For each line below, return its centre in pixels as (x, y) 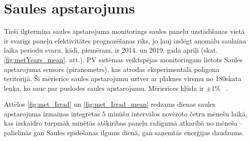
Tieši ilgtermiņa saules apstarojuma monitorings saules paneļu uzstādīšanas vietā (124, 31)
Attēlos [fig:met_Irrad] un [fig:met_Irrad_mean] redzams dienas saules (110, 104)
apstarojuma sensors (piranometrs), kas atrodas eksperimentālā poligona (112, 69)
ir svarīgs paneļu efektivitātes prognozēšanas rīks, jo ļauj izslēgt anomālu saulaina (125, 40)
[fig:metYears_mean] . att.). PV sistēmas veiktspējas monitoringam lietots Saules (123, 59)
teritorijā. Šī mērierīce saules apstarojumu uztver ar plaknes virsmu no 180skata (123, 78)
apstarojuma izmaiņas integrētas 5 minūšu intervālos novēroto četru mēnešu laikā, (126, 113)
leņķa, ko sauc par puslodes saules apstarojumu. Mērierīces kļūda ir (104, 88)
